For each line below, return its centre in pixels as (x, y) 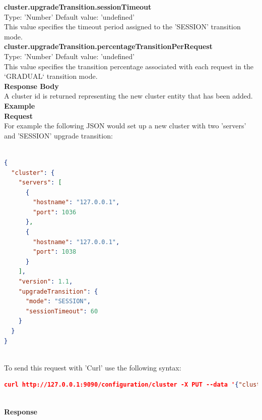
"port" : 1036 (55, 212)
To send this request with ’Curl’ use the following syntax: (93, 367)
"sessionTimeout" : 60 (62, 311)
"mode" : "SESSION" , (58, 301)
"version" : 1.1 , (46, 282)
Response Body (31, 86)
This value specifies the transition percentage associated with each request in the (129, 66)
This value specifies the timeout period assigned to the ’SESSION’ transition (122, 27)
